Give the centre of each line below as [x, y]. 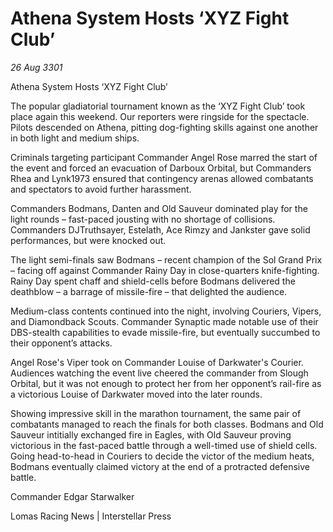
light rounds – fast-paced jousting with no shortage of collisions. [143, 219]
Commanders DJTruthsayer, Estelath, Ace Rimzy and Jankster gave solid [160, 229]
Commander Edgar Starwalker [72, 496]
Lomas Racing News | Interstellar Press [91, 516]
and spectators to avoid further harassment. [101, 189]
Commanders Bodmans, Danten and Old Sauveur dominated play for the [159, 208]
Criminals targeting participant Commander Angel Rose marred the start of [164, 157]
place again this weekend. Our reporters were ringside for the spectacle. [160, 116]
